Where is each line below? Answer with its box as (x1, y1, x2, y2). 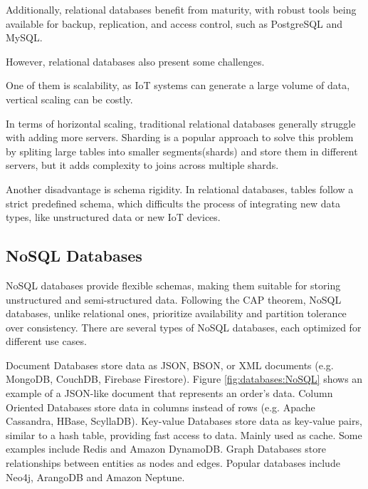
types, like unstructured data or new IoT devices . (6, 210, 221, 225)
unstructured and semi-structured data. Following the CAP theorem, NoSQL (6, 292, 342, 307)
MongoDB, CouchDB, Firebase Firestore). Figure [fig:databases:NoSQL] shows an (6, 371, 363, 386)
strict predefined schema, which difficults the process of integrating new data (6, 195, 340, 210)
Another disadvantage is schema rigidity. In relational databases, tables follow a (6, 181, 354, 196)
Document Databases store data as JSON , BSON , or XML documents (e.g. (6, 357, 334, 372)
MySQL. (6, 30, 43, 45)
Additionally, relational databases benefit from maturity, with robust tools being (6, 2, 357, 16)
